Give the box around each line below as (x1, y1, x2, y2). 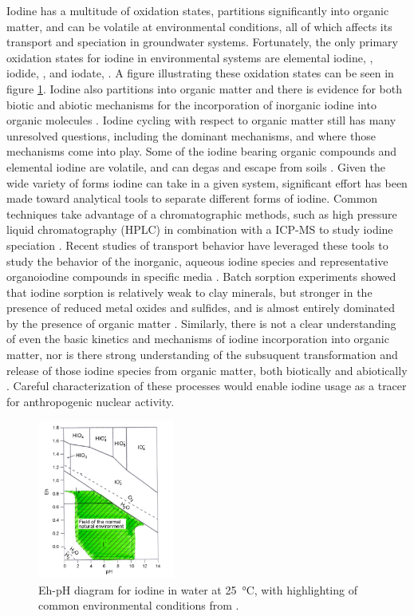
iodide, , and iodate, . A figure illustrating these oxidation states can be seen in (6, 65, 394, 81)
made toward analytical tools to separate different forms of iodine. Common (6, 190, 378, 207)
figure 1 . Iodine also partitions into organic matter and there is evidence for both (6, 80, 402, 97)
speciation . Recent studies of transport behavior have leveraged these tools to (6, 236, 388, 253)
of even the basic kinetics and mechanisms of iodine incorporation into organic (6, 330, 389, 347)
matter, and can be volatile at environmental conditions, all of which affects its (6, 18, 392, 34)
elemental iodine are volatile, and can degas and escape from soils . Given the (6, 158, 385, 175)
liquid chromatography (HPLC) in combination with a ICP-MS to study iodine (6, 221, 393, 238)
